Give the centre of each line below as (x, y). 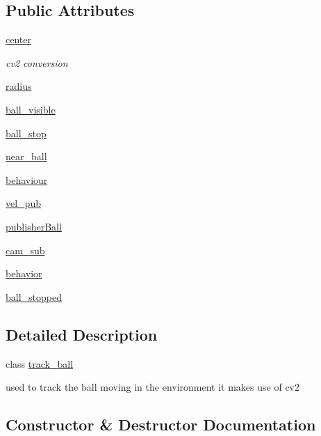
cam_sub (25, 250)
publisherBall (34, 226)
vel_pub (23, 203)
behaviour (27, 179)
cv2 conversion (37, 62)
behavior (24, 273)
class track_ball (40, 363)
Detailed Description (82, 334)
